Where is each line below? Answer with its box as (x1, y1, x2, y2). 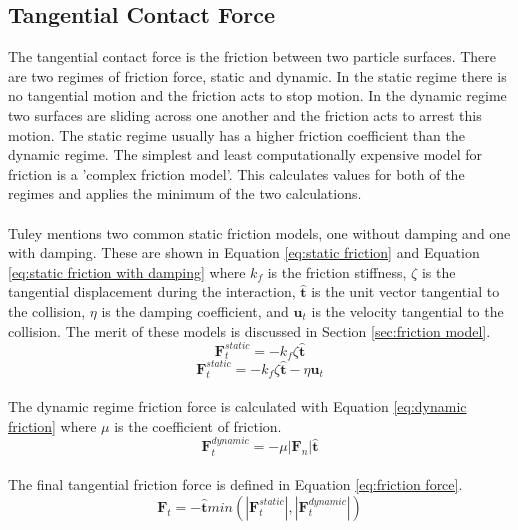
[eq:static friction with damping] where (8, 261, 246, 282)
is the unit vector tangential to (311, 281, 500, 302)
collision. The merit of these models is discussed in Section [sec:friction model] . (8, 320, 491, 341)
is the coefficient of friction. (114, 415, 282, 436)
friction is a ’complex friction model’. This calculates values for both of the (8, 163, 465, 184)
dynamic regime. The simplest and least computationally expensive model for (8, 144, 483, 165)
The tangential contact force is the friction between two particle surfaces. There (8, 46, 497, 67)
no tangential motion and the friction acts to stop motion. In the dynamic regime (8, 85, 507, 106)
